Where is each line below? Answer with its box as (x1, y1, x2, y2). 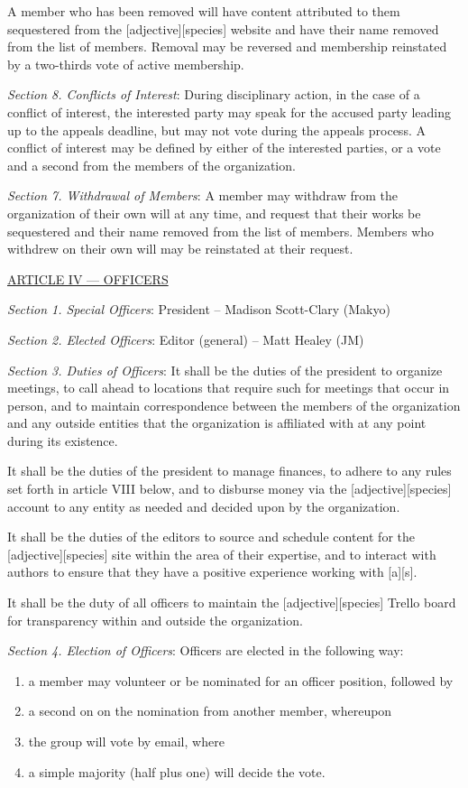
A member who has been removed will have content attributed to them (7, 2, 400, 20)
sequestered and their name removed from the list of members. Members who (7, 221, 435, 240)
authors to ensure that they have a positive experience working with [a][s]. (7, 562, 418, 581)
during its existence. (7, 431, 118, 450)
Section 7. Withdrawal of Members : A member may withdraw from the (7, 186, 398, 205)
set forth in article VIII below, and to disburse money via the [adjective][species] (7, 479, 452, 498)
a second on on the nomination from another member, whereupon (28, 701, 392, 720)
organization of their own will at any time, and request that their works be (7, 203, 421, 222)
